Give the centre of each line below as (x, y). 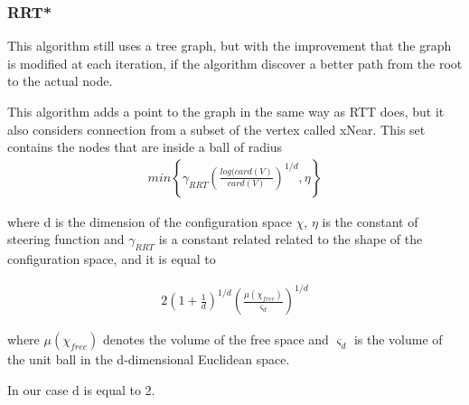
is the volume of (398, 339)
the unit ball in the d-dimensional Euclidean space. (149, 359)
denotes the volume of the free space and (216, 339)
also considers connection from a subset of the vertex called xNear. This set (216, 129)
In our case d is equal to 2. (81, 389)
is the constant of (370, 221)
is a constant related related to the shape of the (291, 239)
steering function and (66, 239)
